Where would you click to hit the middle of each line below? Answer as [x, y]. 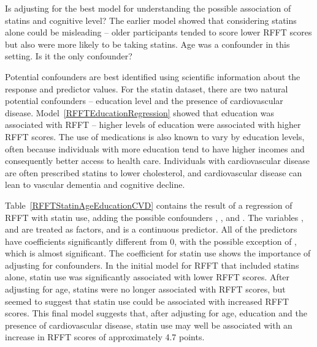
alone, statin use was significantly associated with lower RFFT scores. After [147, 277]
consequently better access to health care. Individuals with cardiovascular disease [157, 161]
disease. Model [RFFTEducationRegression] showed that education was [139, 112]
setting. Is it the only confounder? [69, 56]
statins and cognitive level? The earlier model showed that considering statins [151, 20]
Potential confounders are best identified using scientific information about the [153, 76]
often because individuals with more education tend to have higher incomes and [155, 148]
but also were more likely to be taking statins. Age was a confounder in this [147, 44]
